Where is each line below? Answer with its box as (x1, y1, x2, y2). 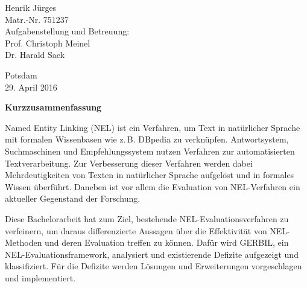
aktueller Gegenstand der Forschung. (5, 192, 141, 205)
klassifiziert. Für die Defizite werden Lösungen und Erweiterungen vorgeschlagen (5, 260, 302, 272)
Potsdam (5, 68, 37, 81)
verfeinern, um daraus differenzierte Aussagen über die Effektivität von (5, 224, 267, 237)
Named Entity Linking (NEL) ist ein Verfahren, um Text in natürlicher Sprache (5, 121, 300, 133)
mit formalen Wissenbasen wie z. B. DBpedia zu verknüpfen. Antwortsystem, (5, 133, 289, 146)
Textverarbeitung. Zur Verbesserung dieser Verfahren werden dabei (5, 156, 253, 169)
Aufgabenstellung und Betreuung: (5, 25, 130, 37)
